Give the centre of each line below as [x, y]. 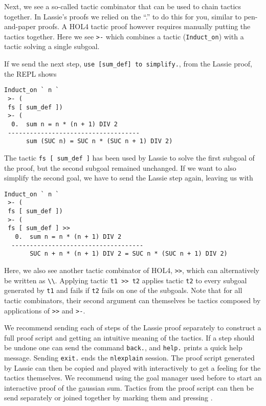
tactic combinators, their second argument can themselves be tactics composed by [132, 300]
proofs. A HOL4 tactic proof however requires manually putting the [144, 26]
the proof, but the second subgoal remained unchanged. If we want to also [120, 167]
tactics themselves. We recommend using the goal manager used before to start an [133, 378]
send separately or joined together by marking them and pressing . [108, 398]
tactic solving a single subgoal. [52, 46]
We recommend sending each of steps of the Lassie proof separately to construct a [133, 328]
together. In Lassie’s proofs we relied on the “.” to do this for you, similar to [123, 16]
